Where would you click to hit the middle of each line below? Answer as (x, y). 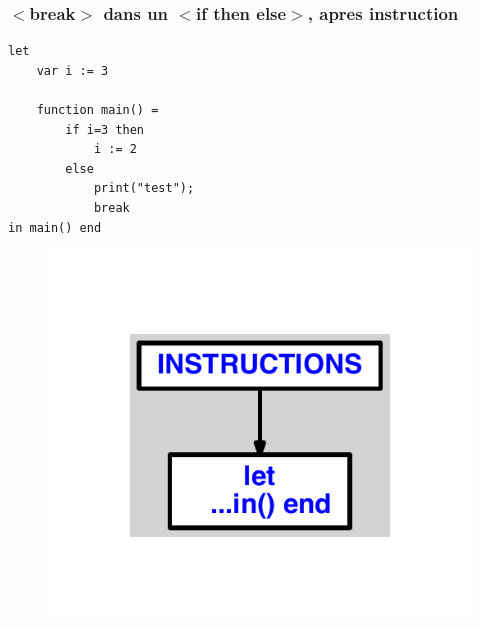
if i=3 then (105, 129)
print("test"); (144, 188)
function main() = (97, 110)
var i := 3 (72, 70)
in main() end (55, 227)
